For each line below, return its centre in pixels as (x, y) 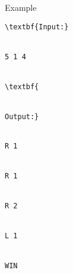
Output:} (22, 116)
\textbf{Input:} (37, 27)
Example (21, 7)
